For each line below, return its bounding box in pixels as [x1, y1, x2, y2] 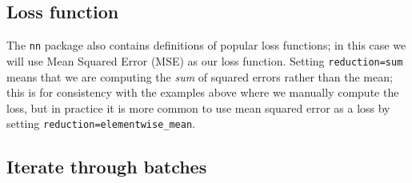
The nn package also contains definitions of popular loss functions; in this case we [6, 37, 406, 54]
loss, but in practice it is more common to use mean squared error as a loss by [6, 99, 390, 116]
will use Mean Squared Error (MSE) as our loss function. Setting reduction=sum [6, 52, 403, 69]
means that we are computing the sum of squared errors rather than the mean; [6, 68, 393, 85]
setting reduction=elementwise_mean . [6, 115, 196, 132]
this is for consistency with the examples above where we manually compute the [6, 84, 399, 101]
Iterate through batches [6, 154, 207, 179]
